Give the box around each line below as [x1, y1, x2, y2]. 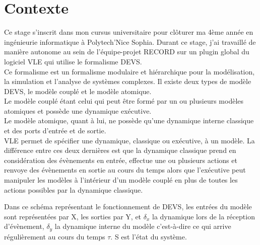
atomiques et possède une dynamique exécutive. [4, 105, 152, 116]
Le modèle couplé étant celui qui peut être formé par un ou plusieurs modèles [4, 96, 244, 106]
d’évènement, [4, 221, 44, 231]
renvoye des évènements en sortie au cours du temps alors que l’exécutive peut [4, 165, 246, 175]
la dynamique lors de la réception [152, 211, 255, 221]
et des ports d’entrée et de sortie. [4, 125, 106, 136]
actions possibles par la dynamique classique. [4, 184, 143, 195]
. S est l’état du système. [110, 231, 187, 241]
